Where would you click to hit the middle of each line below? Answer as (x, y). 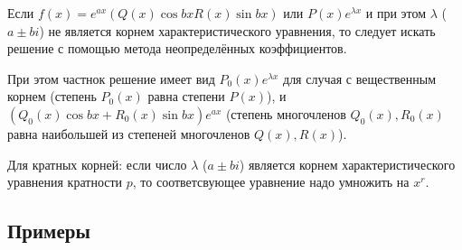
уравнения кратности (65, 182)
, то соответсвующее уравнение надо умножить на (271, 182)
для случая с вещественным (360, 78)
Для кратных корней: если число (97, 164)
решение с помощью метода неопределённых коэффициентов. (177, 48)
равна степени (186, 96)
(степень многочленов (286, 113)
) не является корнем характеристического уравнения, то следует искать (237, 30)
